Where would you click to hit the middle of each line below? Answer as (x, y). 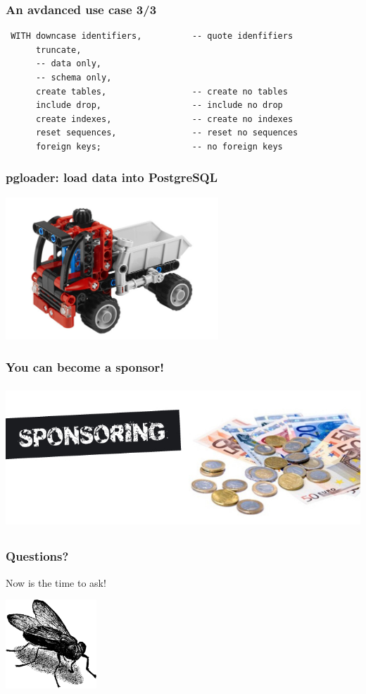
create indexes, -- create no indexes (164, 119)
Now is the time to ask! (56, 582)
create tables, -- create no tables (162, 91)
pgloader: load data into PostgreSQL (112, 177)
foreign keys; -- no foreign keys (159, 146)
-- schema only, (74, 78)
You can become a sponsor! (85, 366)
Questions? (37, 556)
